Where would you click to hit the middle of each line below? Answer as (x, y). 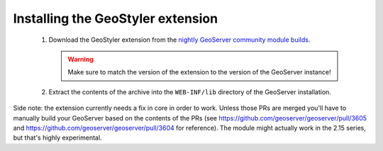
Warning (81, 59)
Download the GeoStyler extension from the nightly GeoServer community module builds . (179, 40)
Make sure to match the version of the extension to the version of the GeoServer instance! (199, 72)
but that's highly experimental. (57, 138)
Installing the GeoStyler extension (116, 18)
